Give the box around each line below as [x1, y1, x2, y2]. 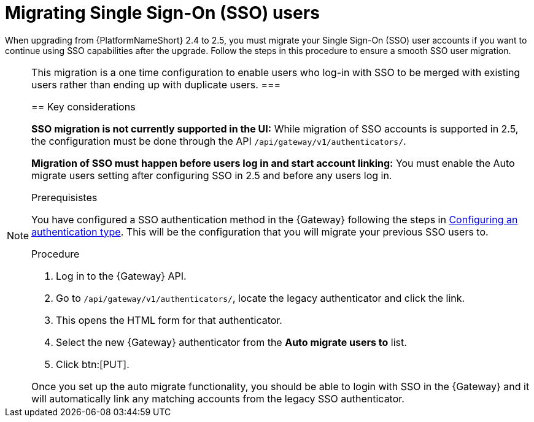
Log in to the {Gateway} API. [56, 269, 187, 282]
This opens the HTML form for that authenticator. [56, 313, 282, 326]
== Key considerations [31, 100, 136, 113]
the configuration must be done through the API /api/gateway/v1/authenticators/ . [31, 134, 406, 147]
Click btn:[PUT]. [56, 358, 130, 370]
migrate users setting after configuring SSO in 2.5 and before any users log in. [31, 169, 392, 182]
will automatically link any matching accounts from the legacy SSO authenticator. [31, 392, 404, 405]
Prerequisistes [31, 191, 98, 204]
